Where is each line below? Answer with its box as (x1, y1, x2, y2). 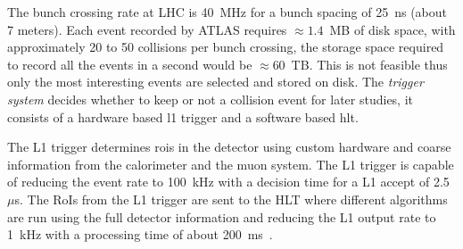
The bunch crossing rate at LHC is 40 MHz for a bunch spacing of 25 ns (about (7, 3, 448, 21)
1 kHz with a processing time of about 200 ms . (7, 225, 273, 244)
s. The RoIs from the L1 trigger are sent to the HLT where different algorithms (14, 189, 448, 208)
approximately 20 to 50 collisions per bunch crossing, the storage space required (7, 37, 444, 56)
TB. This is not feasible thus (291, 54, 448, 73)
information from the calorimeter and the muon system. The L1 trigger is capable (7, 154, 454, 173)
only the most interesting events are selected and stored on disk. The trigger (7, 72, 424, 91)
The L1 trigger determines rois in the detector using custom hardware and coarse (7, 137, 451, 156)
